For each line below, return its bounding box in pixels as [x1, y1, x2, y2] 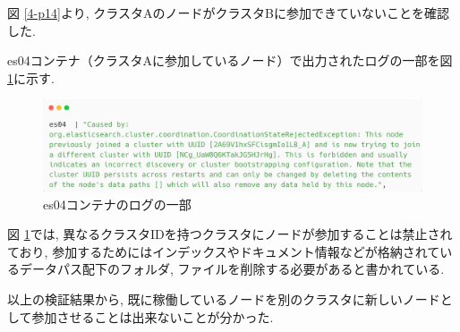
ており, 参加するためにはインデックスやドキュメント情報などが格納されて [7, 242, 440, 260]
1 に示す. [7, 68, 55, 87]
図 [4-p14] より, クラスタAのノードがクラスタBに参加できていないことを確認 [7, 4, 450, 21]
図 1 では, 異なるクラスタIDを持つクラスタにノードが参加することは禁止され [7, 225, 453, 243]
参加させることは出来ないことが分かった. [31, 307, 274, 326]
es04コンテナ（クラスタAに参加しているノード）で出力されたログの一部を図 [7, 51, 453, 70]
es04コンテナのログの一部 [43, 194, 192, 213]
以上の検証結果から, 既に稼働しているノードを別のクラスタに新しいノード [7, 290, 440, 309]
